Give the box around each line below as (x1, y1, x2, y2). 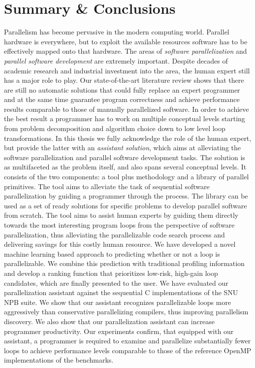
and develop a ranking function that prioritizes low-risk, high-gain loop (4, 268, 218, 278)
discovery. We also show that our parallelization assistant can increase (4, 316, 215, 326)
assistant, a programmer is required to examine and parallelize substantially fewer (4, 335, 251, 346)
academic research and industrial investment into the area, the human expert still (4, 65, 250, 75)
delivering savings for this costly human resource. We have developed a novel (4, 239, 236, 249)
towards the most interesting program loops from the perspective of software (4, 220, 235, 230)
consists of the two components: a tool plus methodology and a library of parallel (4, 171, 249, 182)
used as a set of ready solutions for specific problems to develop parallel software (4, 200, 247, 210)
